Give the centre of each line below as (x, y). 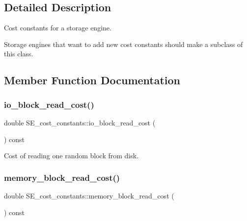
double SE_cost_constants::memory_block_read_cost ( (89, 195)
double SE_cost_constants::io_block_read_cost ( (80, 122)
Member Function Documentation (92, 80)
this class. (19, 54)
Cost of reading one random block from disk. (71, 156)
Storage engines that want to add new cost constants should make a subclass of (123, 44)
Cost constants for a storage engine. (58, 28)
